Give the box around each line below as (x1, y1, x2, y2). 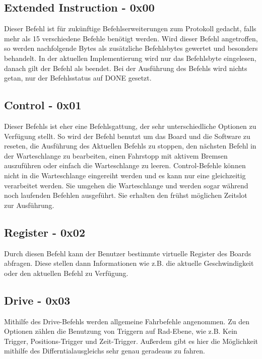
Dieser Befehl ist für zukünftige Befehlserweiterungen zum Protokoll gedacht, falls (4, 23, 256, 34)
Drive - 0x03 (4, 292, 71, 308)
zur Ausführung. (4, 199, 54, 210)
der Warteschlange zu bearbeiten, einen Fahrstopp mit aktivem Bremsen (4, 150, 228, 161)
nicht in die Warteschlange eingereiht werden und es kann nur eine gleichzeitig (4, 170, 246, 180)
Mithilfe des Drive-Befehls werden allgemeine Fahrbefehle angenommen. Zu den (4, 316, 249, 326)
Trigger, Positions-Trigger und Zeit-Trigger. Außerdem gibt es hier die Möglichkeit (4, 335, 258, 346)
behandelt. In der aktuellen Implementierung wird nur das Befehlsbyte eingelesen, (4, 52, 256, 63)
